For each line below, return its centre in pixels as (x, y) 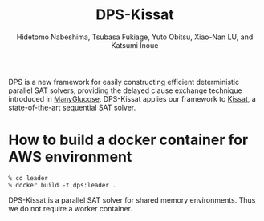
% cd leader (28, 178)
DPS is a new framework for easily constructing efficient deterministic (124, 82)
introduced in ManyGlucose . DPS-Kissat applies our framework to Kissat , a (132, 98)
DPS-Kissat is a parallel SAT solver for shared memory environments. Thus (132, 200)
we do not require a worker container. (71, 208)
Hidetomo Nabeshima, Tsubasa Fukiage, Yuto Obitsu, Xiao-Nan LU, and (135, 37)
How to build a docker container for (128, 140)
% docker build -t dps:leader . (62, 185)
